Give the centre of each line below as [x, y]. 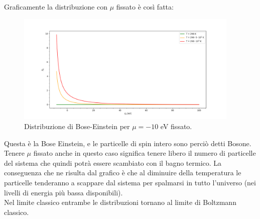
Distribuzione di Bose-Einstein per [77, 126]
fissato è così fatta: [145, 7]
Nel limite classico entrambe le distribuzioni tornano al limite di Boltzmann [120, 202]
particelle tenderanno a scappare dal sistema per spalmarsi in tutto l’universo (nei [130, 182]
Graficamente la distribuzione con [56, 7]
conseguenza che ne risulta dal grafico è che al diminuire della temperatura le [123, 173]
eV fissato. [176, 126]
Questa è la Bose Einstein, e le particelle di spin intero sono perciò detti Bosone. [128, 143]
